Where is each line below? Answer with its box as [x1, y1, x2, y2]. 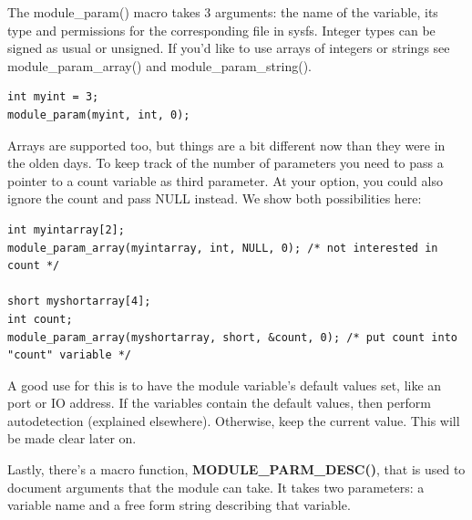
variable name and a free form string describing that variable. [7, 495, 351, 515]
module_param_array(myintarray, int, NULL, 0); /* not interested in [7, 241, 438, 255]
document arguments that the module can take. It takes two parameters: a [7, 477, 425, 496]
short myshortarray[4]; [7, 295, 151, 308]
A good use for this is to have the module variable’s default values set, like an [7, 375, 442, 394]
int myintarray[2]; [7, 223, 125, 236]
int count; [7, 312, 73, 326]
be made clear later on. [7, 429, 137, 448]
